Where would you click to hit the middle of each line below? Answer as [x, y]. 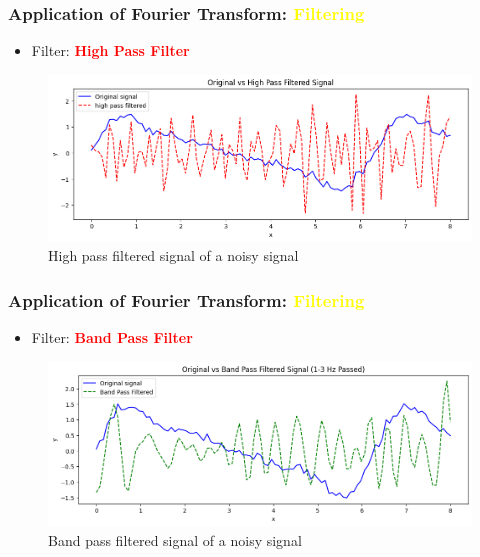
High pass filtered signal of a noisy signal [173, 255]
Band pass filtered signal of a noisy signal [175, 539]
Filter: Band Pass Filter [112, 337]
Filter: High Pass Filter [110, 50]
